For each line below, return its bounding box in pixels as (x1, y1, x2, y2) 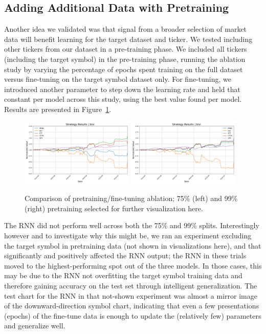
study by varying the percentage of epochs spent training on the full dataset (4, 63, 243, 74)
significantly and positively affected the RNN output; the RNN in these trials (4, 250, 247, 261)
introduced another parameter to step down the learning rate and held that (4, 83, 240, 94)
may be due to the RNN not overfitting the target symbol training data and (4, 270, 242, 281)
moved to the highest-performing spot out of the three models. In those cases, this (4, 260, 262, 271)
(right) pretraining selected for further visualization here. (25, 203, 203, 213)
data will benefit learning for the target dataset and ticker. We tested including (4, 33, 253, 44)
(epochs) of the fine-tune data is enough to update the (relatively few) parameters (4, 310, 261, 321)
